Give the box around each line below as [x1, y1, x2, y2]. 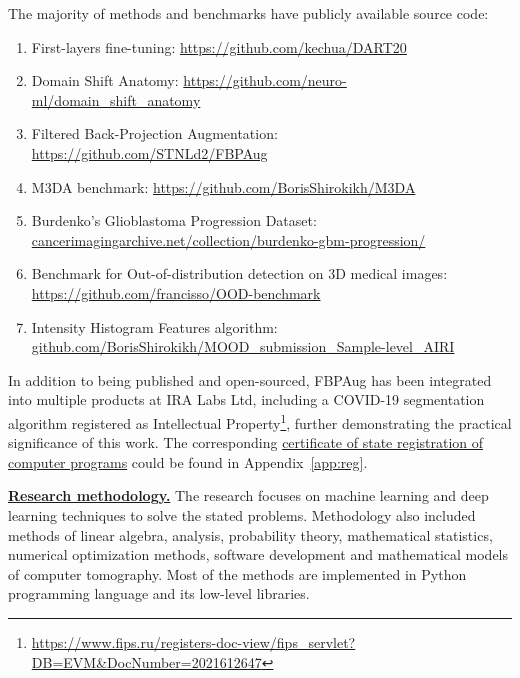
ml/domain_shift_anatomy [31, 89, 201, 110]
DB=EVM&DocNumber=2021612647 [31, 651, 262, 672]
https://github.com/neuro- [183, 70, 347, 91]
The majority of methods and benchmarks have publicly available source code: [8, 3, 489, 23]
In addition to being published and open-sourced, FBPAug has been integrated [8, 369, 492, 390]
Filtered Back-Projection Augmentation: [31, 123, 278, 144]
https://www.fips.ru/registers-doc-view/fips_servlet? [31, 631, 356, 652]
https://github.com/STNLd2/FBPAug [31, 142, 268, 163]
